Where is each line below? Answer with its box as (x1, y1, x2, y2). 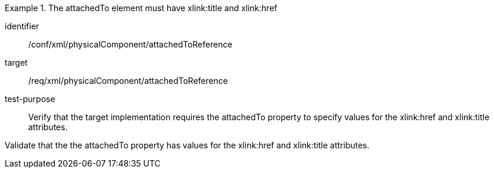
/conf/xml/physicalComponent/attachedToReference (28, 39, 233, 49)
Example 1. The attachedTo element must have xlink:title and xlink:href (5, 3, 277, 13)
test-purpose (5, 94, 55, 104)
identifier (5, 21, 39, 31)
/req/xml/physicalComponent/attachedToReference (28, 76, 228, 86)
